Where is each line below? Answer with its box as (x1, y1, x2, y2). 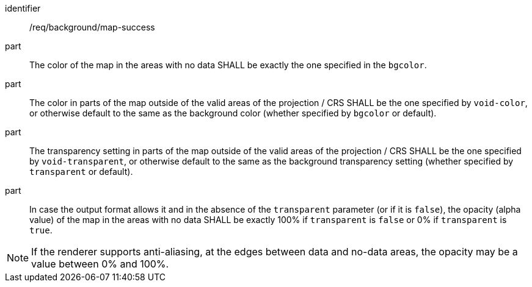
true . (29, 225, 53, 235)
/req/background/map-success (29, 22, 155, 32)
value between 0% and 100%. (31, 258, 169, 270)
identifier (5, 3, 41, 13)
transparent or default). (29, 166, 133, 177)
